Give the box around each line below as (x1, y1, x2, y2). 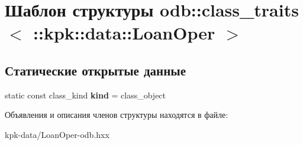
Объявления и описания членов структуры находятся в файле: (5, 108, 228, 121)
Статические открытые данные (5, 61, 186, 79)
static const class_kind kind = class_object (5, 88, 166, 101)
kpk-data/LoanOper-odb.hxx (5, 128, 109, 140)
